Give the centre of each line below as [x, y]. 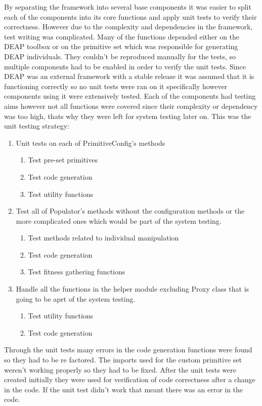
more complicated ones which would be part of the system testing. [119, 220]
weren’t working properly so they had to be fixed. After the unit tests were [120, 369]
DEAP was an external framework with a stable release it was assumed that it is [129, 76]
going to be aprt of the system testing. [76, 298]
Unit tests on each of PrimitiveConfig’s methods [91, 143]
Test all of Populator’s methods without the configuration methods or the [130, 211]
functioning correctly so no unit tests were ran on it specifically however [116, 86]
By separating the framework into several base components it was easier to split [128, 7]
